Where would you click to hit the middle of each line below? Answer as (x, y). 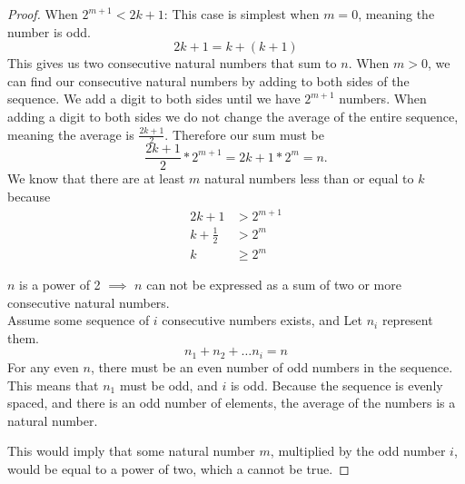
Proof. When (43, 14)
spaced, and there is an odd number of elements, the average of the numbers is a (232, 403)
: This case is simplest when (242, 14)
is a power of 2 (60, 285)
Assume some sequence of (79, 320)
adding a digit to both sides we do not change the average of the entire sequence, (233, 116)
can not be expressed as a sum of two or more (274, 285)
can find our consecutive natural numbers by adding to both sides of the (208, 80)
